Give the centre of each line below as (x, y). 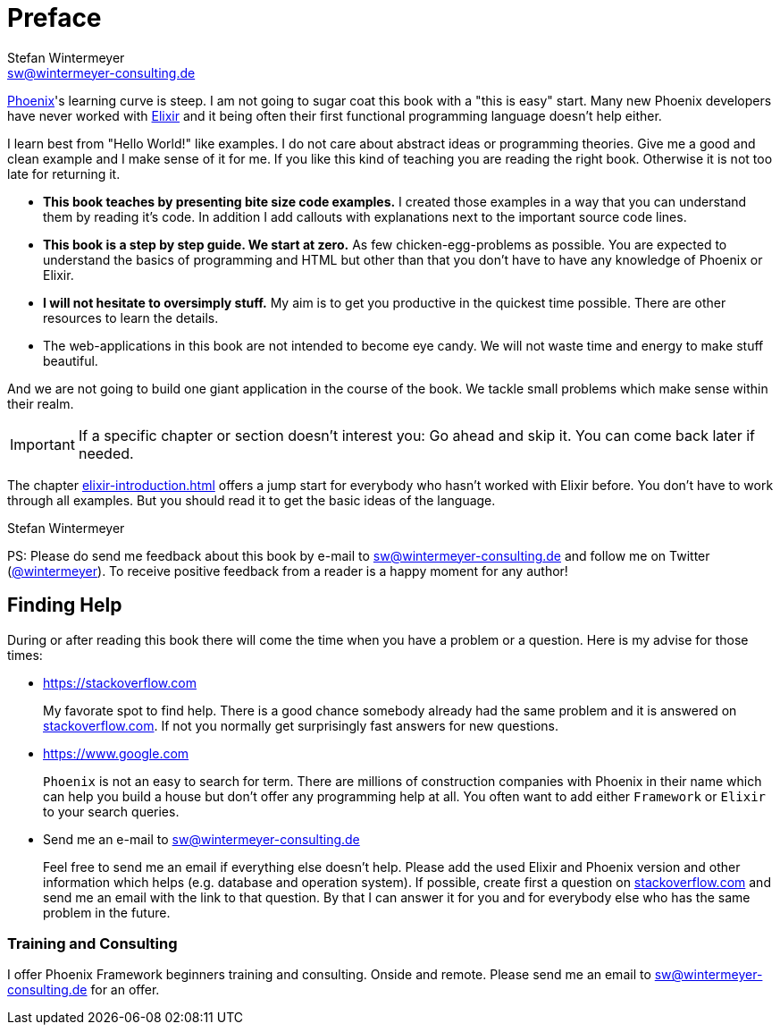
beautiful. (71, 360)
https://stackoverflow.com (120, 682)
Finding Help (65, 605)
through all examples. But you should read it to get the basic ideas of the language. (252, 500)
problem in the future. (107, 912)
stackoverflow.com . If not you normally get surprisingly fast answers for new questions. (301, 725)
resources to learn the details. (131, 317)
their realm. (41, 403)
